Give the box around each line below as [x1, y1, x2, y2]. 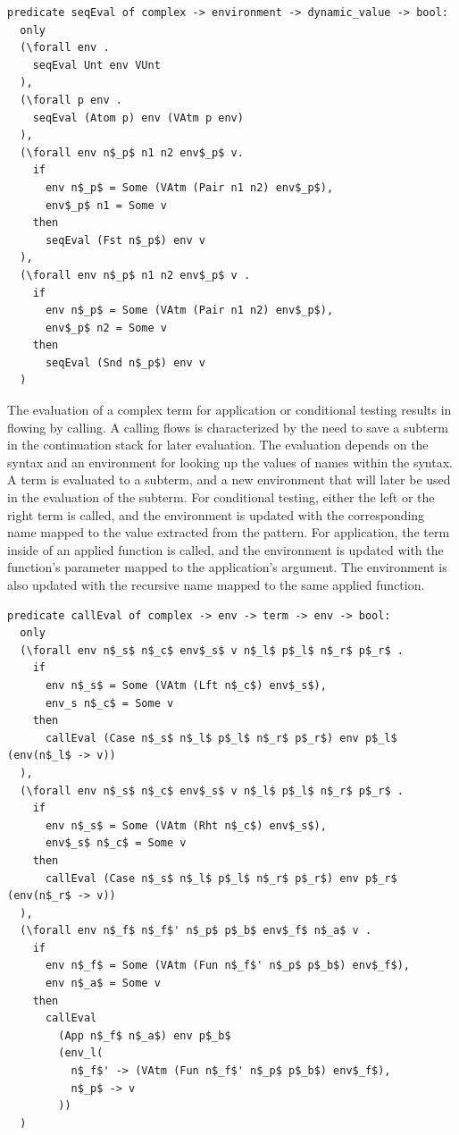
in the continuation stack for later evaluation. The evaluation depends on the [7, 435, 429, 454]
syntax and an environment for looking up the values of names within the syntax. [7, 452, 453, 471]
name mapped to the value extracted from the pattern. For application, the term [7, 523, 450, 542]
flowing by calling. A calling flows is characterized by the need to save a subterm [7, 417, 448, 436]
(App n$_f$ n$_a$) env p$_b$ [58, 1029, 231, 1042]
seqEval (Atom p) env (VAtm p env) [32, 111, 244, 124]
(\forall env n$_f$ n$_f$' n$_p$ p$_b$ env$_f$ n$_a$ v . [20, 924, 372, 937]
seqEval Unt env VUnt [32, 58, 161, 71]
